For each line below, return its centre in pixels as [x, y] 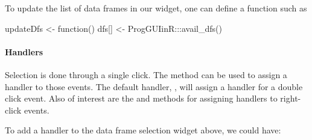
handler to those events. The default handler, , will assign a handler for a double [154, 86]
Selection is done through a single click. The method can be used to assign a [146, 74]
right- [291, 98]
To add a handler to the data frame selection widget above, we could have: [143, 130]
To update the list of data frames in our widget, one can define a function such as [156, 8]
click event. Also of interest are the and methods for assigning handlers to [141, 98]
